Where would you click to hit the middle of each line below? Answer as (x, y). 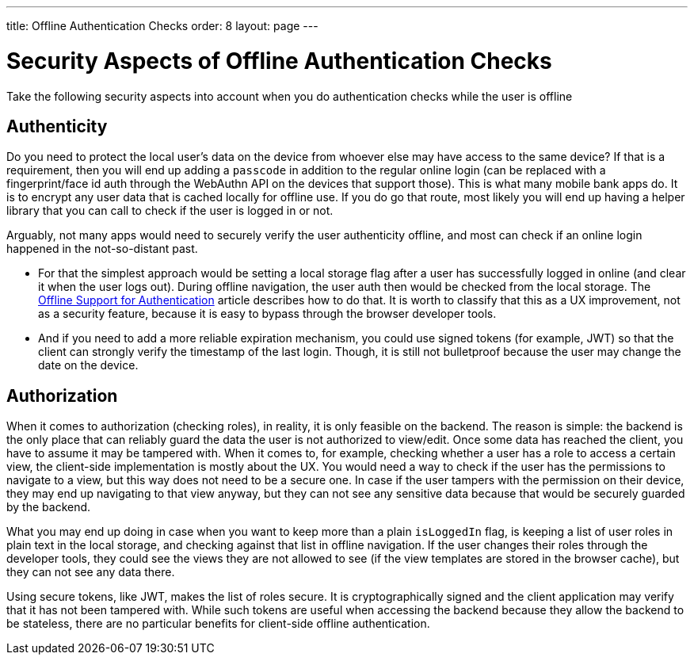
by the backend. (49, 507)
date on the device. (88, 365)
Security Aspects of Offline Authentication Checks (279, 61)
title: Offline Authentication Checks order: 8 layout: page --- (162, 26)
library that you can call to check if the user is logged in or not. (170, 211)
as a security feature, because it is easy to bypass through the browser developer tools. (267, 314)
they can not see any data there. (91, 572)
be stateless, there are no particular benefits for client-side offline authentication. (218, 624)
